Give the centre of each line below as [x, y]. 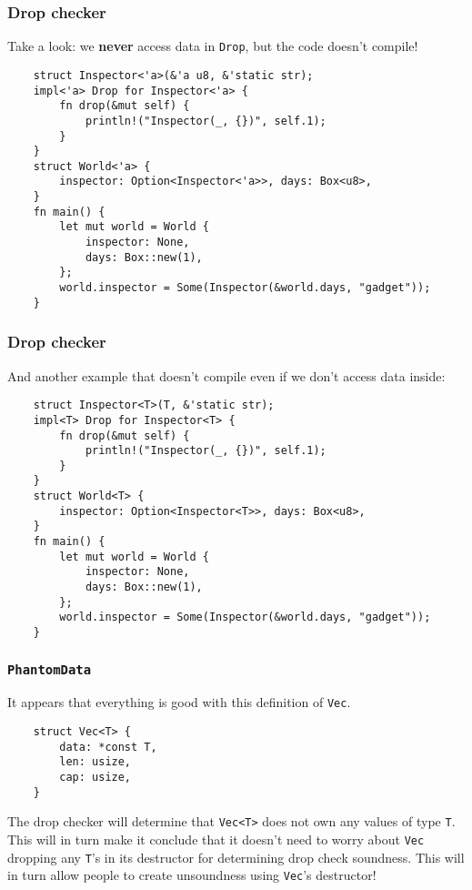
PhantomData [50, 669]
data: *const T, [108, 747]
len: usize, [95, 762]
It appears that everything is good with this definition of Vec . [179, 702]
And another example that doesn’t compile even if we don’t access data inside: [226, 375]
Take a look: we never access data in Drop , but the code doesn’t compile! [213, 46]
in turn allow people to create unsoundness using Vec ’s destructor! [192, 875]
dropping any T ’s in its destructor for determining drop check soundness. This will [236, 857]
